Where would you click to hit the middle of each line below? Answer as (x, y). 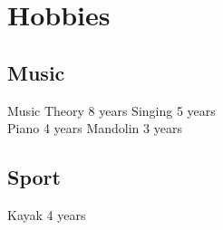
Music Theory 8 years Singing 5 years (111, 110)
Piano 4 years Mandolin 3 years (95, 128)
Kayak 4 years (47, 214)
